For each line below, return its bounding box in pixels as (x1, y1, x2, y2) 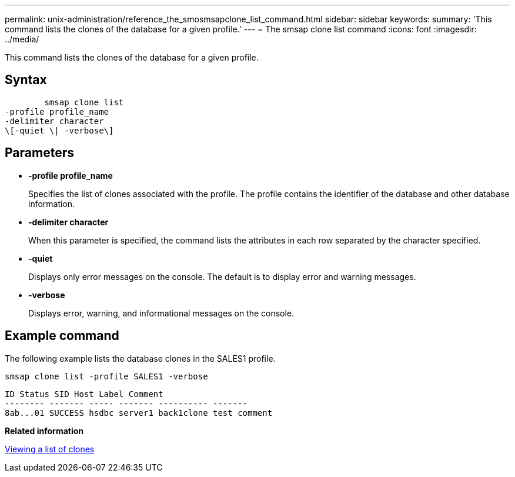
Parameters (5, 145, 74, 161)
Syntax (5, 72, 47, 88)
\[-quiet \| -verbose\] (5, 125, 114, 135)
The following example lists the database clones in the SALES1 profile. (5, 353, 276, 363)
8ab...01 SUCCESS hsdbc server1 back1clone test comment (5, 408, 273, 418)
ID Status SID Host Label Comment (5, 389, 163, 399)
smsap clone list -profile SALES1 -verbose (5, 371, 208, 381)
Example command (5, 328, 119, 343)
